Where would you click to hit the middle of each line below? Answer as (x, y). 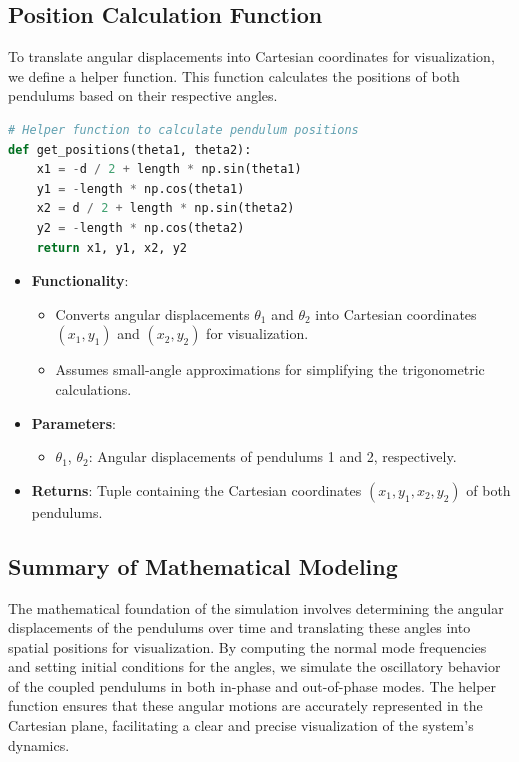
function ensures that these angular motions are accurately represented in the (245, 705)
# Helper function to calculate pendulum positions (183, 129)
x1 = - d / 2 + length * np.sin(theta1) (169, 169)
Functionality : (80, 280)
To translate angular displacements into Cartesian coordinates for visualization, (251, 56)
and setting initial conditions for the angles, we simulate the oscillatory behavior (254, 666)
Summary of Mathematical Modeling (203, 565)
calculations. (93, 388)
